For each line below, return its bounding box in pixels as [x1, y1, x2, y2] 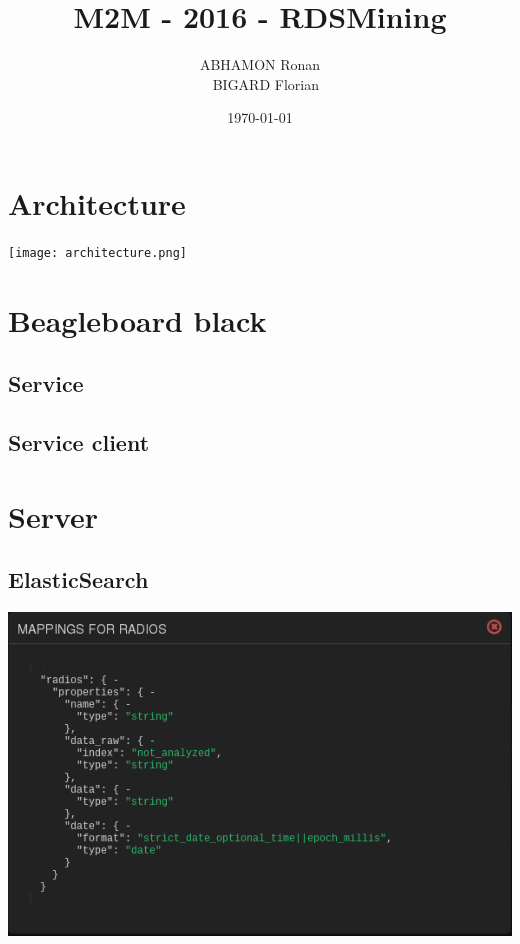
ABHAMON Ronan [199, 54, 321, 75]
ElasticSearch [8, 564, 149, 595]
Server [8, 495, 99, 536]
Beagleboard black [8, 299, 267, 340]
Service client [8, 427, 150, 458]
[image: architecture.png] [8, 245, 187, 260]
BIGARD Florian [212, 73, 319, 94]
